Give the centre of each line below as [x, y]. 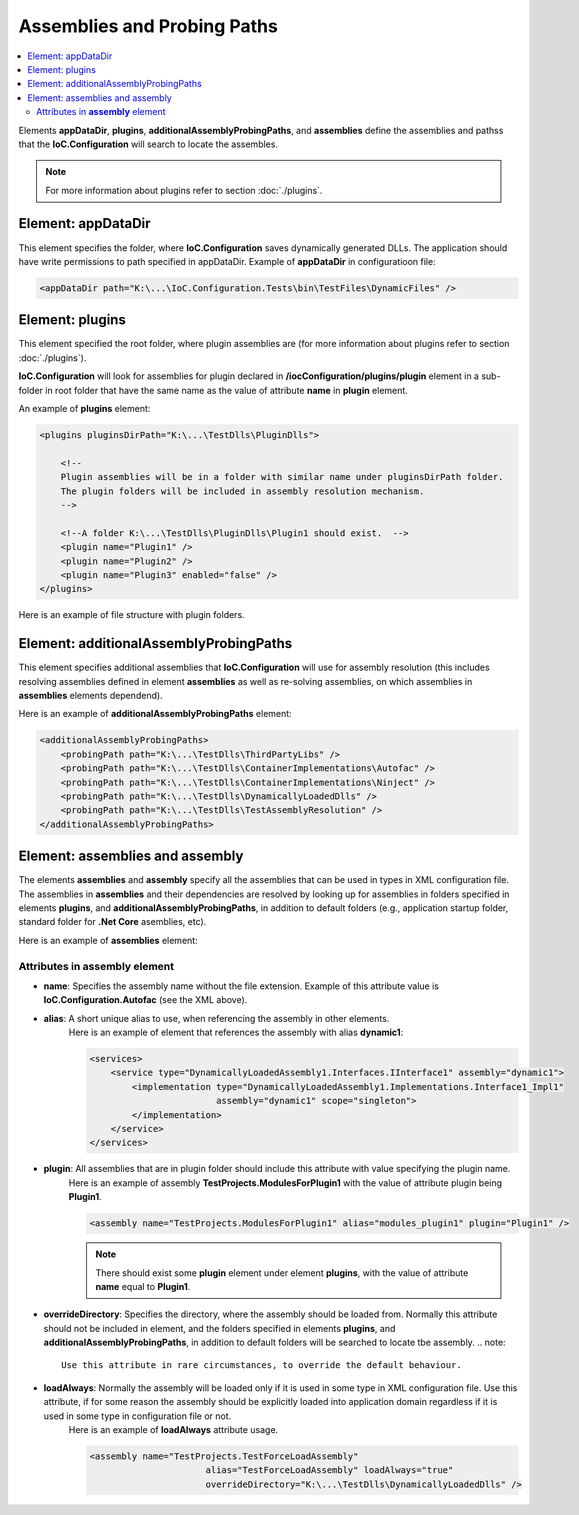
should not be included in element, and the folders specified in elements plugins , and [219, 1328]
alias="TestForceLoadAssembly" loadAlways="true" [329, 1470]
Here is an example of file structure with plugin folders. [131, 615]
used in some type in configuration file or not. [137, 1416]
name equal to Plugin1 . [143, 1286]
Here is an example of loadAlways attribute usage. [173, 1430]
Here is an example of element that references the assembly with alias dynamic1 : [236, 1032]
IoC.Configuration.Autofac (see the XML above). [145, 1000]
